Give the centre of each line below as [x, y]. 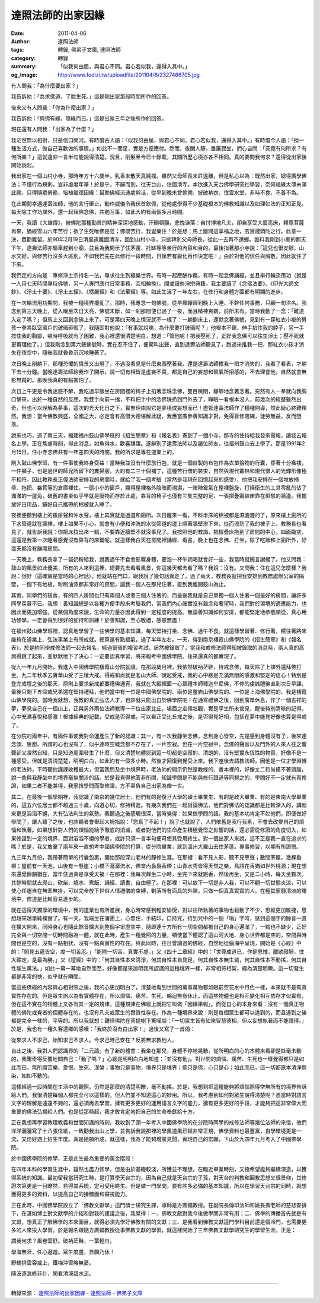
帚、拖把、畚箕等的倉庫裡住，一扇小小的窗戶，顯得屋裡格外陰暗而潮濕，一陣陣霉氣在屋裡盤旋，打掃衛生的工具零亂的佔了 [159, 488]
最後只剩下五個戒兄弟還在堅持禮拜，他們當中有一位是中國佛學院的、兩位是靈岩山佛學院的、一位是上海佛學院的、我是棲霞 [159, 692]
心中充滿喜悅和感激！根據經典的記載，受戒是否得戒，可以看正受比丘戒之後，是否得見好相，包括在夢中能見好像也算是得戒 [159, 717]
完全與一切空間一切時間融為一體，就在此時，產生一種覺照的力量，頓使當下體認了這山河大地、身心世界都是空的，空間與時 [159, 935]
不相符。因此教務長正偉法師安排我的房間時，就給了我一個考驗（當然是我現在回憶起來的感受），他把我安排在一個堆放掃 [155, 479]
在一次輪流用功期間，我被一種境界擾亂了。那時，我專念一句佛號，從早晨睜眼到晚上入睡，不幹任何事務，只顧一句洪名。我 [159, 302]
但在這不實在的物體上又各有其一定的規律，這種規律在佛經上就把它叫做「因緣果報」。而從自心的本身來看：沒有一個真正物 [158, 1004]
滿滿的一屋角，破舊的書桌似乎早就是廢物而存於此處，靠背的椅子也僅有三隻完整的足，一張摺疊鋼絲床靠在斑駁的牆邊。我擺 [159, 496]
